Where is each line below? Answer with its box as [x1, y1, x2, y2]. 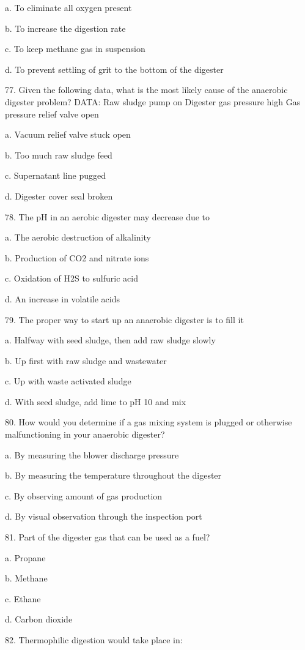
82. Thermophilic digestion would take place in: [5, 633, 183, 646]
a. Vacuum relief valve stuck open [5, 128, 131, 141]
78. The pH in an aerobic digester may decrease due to [5, 210, 210, 223]
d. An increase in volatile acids [5, 292, 120, 305]
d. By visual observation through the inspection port [5, 510, 202, 523]
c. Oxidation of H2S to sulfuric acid [5, 272, 138, 285]
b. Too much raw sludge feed [5, 148, 112, 161]
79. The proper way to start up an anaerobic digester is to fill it [5, 313, 244, 326]
